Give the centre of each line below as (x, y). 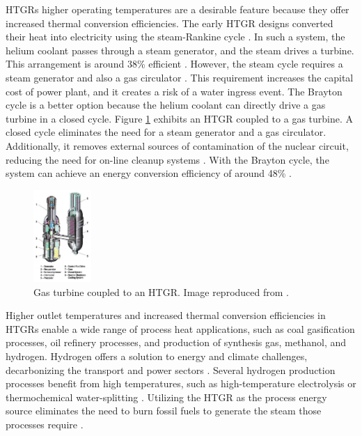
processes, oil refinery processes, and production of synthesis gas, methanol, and (176, 342)
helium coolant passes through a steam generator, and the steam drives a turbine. (180, 50)
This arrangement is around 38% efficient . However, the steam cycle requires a (174, 64)
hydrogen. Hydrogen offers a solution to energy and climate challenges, (157, 356)
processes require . (45, 424)
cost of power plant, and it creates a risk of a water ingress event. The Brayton (174, 91)
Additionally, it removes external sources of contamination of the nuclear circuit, (177, 145)
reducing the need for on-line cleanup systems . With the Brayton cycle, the (167, 159)
